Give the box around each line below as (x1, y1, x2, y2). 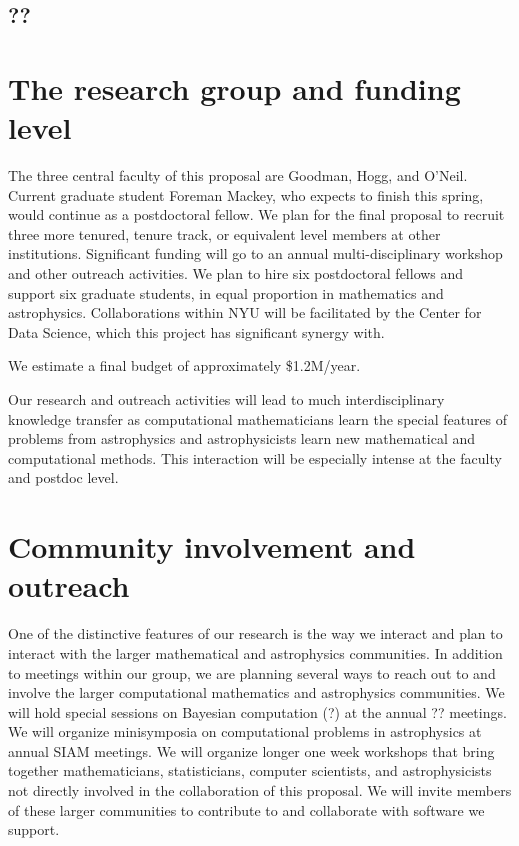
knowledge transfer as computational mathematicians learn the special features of (8, 408, 508, 429)
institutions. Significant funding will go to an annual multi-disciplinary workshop (8, 243, 503, 264)
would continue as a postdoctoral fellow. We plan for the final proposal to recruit (8, 204, 505, 225)
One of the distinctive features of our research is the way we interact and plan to (8, 623, 503, 644)
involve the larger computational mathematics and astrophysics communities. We (8, 682, 505, 703)
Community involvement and (8, 526, 416, 567)
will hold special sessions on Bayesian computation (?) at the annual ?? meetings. (8, 701, 507, 722)
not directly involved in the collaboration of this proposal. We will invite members (8, 780, 512, 801)
